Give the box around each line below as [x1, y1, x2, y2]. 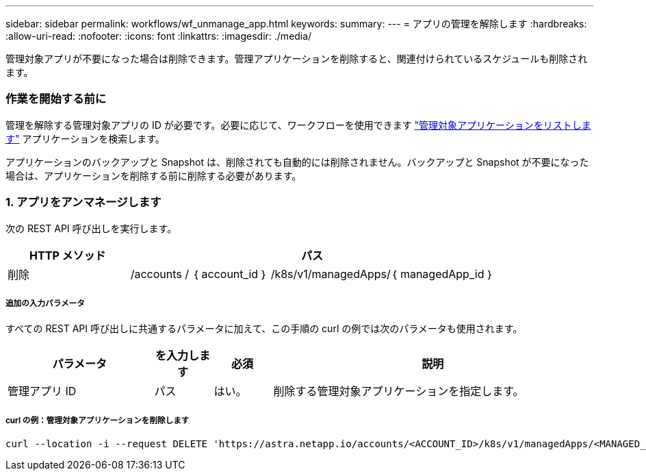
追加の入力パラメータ [5, 298, 85, 308]
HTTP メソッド [29, 248, 106, 262]
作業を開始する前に [5, 92, 107, 106]
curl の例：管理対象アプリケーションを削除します [5, 415, 190, 425]
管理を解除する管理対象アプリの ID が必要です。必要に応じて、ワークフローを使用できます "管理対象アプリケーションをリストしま [5, 118, 591, 131]
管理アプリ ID [8, 384, 77, 399]
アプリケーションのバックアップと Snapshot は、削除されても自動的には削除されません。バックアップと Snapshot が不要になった [5, 155, 589, 168]
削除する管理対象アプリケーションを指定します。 [273, 384, 524, 399]
